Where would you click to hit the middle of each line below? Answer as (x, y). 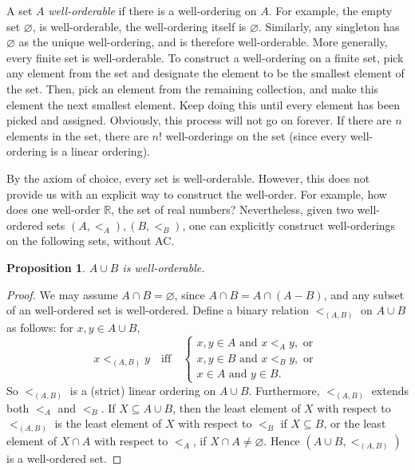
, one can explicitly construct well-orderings (289, 225)
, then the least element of (237, 407)
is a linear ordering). (100, 151)
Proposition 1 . (46, 267)
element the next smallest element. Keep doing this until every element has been (203, 104)
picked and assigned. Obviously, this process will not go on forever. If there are (199, 120)
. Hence (282, 441)
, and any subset (364, 294)
